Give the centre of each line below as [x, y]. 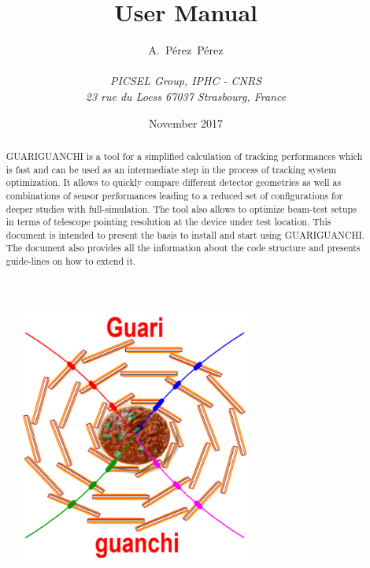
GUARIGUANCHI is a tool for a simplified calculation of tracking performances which [184, 156]
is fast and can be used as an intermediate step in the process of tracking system [171, 169]
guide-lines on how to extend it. [71, 261]
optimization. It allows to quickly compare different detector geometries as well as [174, 182]
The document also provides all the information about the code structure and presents [183, 248]
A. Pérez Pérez [186, 50]
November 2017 [186, 123]
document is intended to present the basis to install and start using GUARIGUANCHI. [185, 234]
